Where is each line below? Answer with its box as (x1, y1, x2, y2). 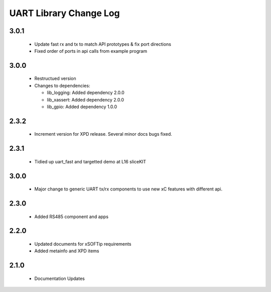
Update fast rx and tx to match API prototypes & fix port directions (34, 41, 172, 47)
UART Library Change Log (9, 8, 120, 19)
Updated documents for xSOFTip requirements (34, 241, 131, 247)
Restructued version (34, 75, 76, 81)
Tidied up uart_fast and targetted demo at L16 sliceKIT (34, 158, 147, 164)
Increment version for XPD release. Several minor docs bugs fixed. (34, 131, 173, 137)
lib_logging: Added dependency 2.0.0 (47, 89, 125, 95)
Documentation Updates (34, 275, 85, 281)
